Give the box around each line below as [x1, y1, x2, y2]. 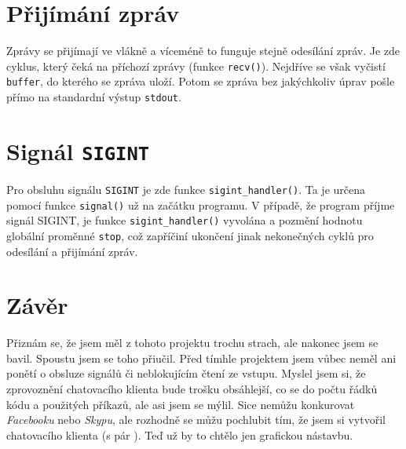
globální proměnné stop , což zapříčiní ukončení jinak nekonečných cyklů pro [6, 227, 374, 243]
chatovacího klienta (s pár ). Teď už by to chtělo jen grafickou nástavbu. [6, 426, 353, 443]
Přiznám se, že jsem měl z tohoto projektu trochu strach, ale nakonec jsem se [6, 334, 379, 351]
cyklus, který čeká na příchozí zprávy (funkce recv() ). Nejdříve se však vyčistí [6, 57, 386, 74]
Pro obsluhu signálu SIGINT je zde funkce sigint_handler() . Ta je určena [6, 181, 365, 197]
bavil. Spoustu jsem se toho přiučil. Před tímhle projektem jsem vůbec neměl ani [6, 349, 397, 366]
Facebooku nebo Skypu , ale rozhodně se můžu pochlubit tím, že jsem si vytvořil [6, 411, 386, 428]
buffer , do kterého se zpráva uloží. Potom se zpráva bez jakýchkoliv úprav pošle [6, 73, 395, 89]
